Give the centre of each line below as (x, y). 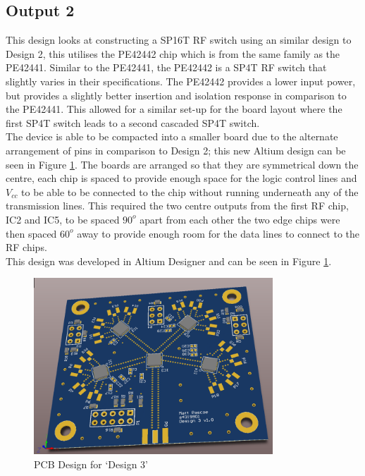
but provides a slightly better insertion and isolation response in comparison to (176, 95)
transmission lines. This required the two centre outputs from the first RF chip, (177, 206)
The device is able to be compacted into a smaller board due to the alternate (172, 136)
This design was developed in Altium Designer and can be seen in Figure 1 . (169, 261)
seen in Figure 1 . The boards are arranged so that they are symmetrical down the (182, 164)
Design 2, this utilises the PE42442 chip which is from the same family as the (173, 53)
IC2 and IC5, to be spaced (63, 219)
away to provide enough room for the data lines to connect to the (218, 233)
